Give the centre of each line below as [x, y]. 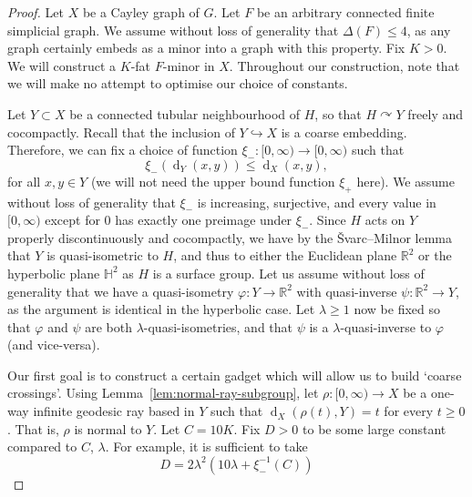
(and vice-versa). [54, 345]
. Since [328, 220]
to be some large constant [375, 428]
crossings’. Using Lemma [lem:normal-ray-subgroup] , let [163, 393]
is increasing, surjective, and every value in [317, 202]
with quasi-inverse [347, 291]
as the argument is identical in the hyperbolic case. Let [161, 309]
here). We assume [405, 181]
